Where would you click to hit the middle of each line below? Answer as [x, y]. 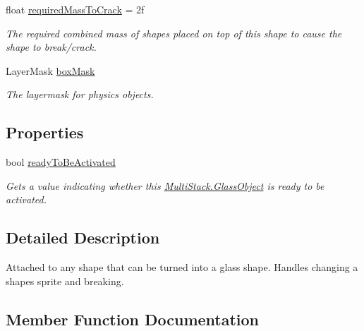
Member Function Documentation [133, 319]
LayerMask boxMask [50, 70]
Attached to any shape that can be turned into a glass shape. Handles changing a [182, 267]
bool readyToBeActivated [61, 162]
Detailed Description [83, 237]
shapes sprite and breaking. [65, 281]
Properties [45, 132]
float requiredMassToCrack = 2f [75, 9]
